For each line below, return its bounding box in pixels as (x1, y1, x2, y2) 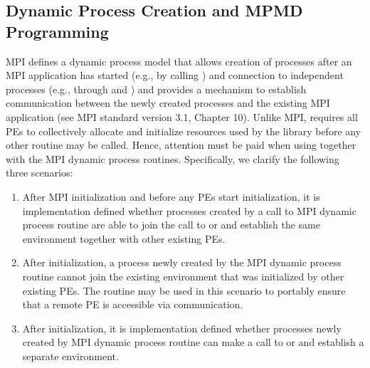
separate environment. (22, 348, 119, 363)
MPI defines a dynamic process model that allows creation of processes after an (6, 53, 352, 68)
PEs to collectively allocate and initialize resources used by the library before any (6, 123, 361, 138)
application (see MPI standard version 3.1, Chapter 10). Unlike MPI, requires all (6, 109, 358, 124)
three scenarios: (6, 165, 73, 180)
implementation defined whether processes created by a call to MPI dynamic (22, 203, 356, 218)
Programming (6, 20, 109, 42)
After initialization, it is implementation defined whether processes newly (22, 320, 342, 335)
